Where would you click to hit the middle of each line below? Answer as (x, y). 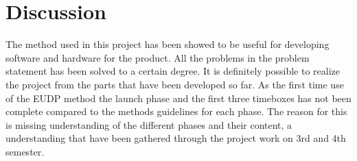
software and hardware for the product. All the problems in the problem (158, 57)
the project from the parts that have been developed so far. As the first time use (175, 84)
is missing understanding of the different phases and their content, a (149, 124)
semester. (25, 151)
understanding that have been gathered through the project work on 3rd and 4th (176, 138)
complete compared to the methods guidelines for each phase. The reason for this (176, 111)
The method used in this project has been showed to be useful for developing (168, 44)
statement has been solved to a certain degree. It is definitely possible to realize (173, 71)
